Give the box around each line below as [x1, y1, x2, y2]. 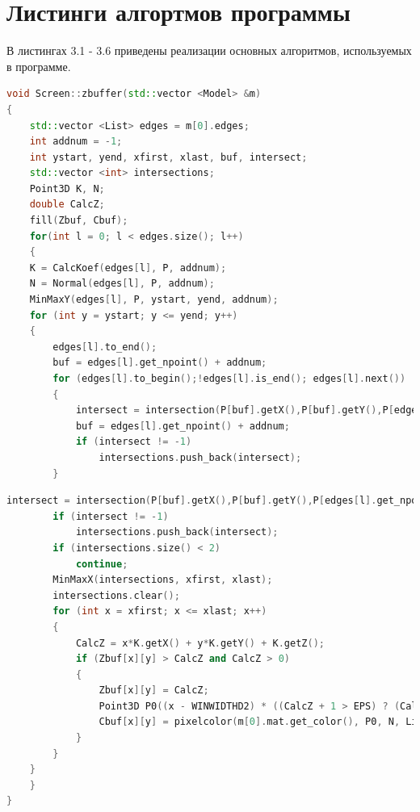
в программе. [6, 57, 71, 74]
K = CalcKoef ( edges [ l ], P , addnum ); [29, 262, 227, 274]
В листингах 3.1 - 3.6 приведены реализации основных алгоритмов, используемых [6, 42, 412, 59]
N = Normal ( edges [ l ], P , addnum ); [29, 278, 215, 290]
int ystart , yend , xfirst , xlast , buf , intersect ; [29, 151, 308, 163]
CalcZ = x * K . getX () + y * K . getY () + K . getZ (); [75, 637, 325, 649]
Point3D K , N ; [29, 182, 105, 195]
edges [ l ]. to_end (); [52, 341, 157, 353]
